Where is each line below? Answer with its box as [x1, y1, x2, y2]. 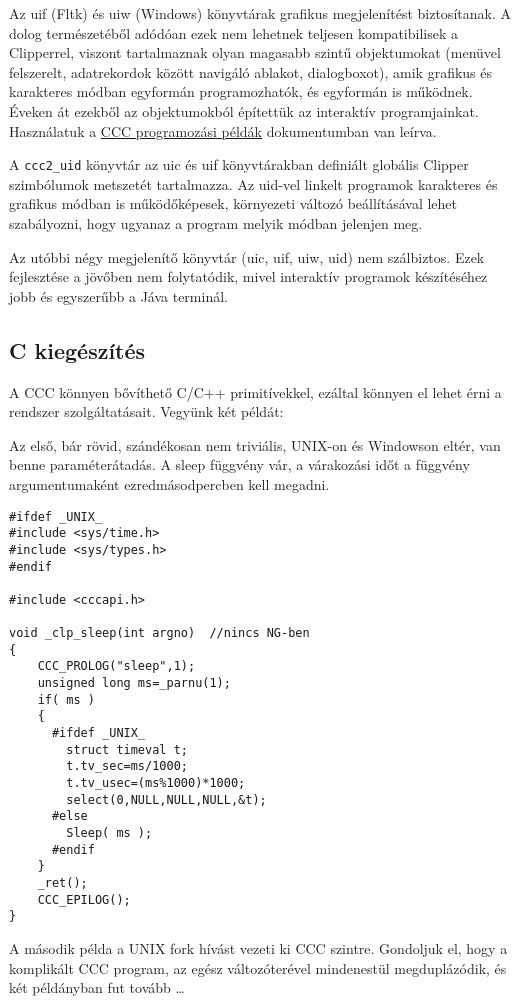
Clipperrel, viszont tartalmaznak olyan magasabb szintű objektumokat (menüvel [9, 42, 501, 63]
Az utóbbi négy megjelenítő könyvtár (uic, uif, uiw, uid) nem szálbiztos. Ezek [9, 246, 485, 267]
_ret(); [37, 875, 88, 890]
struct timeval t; [66, 742, 188, 757]
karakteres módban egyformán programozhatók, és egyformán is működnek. [9, 81, 473, 102]
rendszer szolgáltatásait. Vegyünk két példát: [9, 401, 284, 422]
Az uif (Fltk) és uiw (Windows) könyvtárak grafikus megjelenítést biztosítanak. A [9, 3, 511, 23]
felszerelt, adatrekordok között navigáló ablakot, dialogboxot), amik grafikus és [9, 61, 493, 82]
